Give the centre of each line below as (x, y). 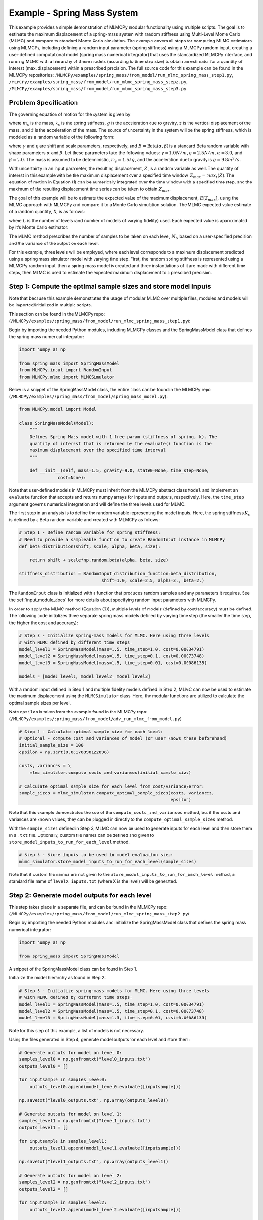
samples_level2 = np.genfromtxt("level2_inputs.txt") (85, 1182)
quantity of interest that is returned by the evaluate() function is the (121, 443)
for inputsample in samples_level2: (63, 1203)
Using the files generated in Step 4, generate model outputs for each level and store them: (99, 1039)
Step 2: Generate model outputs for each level (80, 895)
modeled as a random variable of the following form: (62, 137)
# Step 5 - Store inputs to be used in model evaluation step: (96, 855)
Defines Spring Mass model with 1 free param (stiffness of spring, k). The (123, 437)
